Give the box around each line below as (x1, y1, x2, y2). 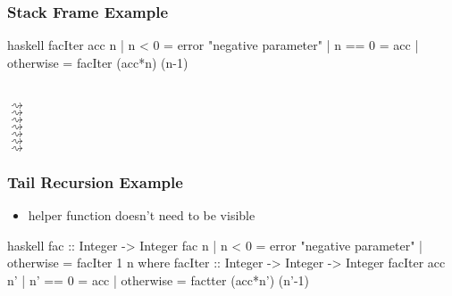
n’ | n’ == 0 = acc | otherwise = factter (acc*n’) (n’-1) (7, 271, 310, 289)
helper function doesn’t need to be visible (28, 206, 255, 225)
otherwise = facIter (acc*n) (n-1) (7, 53, 188, 71)
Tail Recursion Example (7, 170, 183, 193)
